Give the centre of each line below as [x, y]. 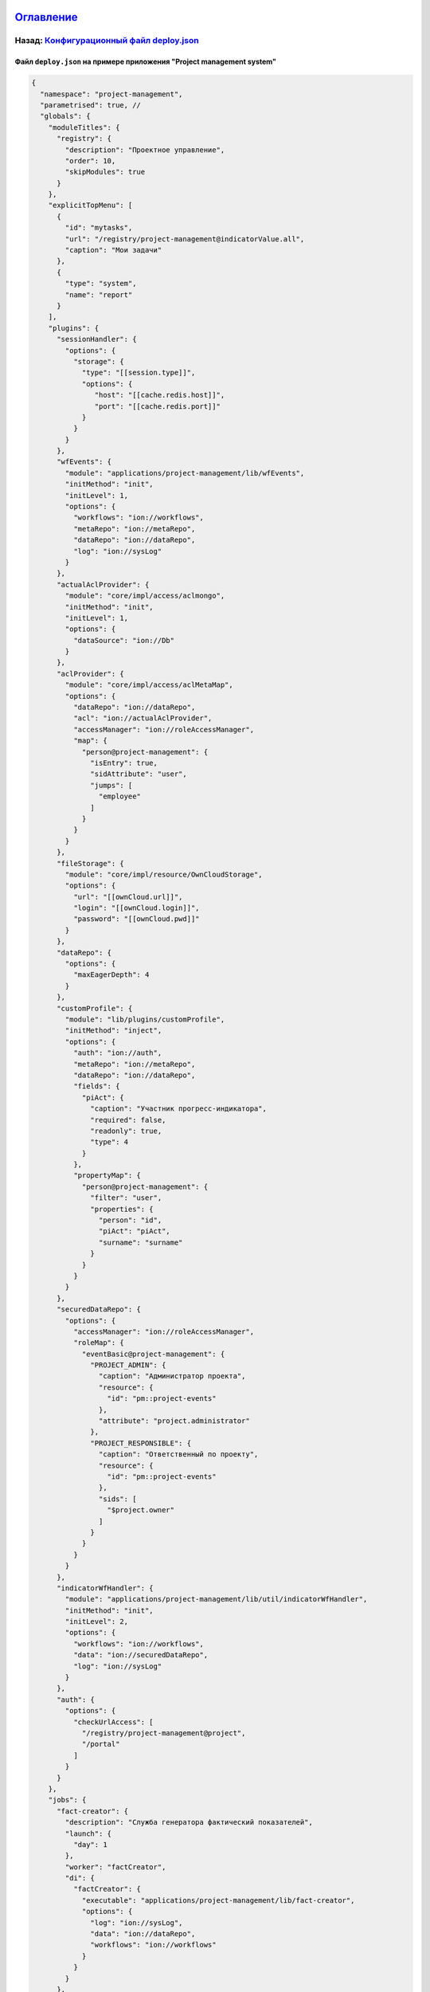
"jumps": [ [111, 785]
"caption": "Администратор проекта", [172, 1376]
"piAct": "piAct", [134, 1231]
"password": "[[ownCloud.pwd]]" [136, 919]
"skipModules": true [105, 172]
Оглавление [47, 17]
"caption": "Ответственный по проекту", [178, 1455]
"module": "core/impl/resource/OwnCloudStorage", [164, 874]
